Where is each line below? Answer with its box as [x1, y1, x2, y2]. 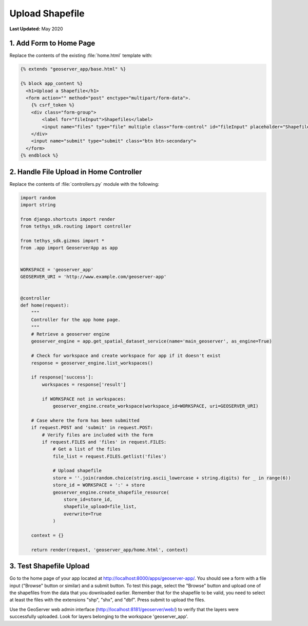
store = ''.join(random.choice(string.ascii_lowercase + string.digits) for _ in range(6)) [52, 475, 291, 481]
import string [20, 202, 56, 207]
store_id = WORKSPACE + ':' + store [52, 482, 145, 488]
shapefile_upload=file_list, [63, 504, 137, 509]
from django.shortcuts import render [20, 216, 115, 222]
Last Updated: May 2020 [9, 26, 63, 32]
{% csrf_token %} [31, 102, 75, 108]
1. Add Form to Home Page [9, 39, 95, 48]
